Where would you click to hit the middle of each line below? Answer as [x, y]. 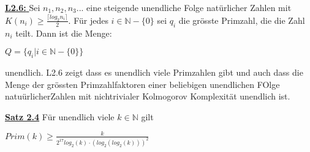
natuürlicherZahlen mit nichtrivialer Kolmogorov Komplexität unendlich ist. [148, 96]
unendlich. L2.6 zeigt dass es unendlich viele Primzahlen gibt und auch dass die [154, 72]
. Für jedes [88, 20]
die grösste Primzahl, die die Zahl [242, 20]
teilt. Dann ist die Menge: [64, 33]
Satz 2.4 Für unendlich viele [60, 116]
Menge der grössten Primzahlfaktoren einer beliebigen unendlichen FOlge [142, 84]
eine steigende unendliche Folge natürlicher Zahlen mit [189, 7]
